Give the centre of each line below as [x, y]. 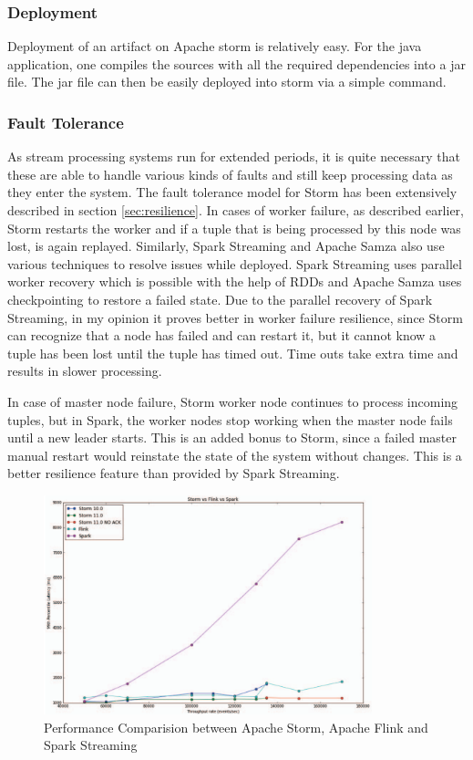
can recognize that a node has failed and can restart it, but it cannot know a [222, 335]
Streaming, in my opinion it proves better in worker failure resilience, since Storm [235, 317]
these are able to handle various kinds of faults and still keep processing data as [230, 174]
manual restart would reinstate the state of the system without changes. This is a [235, 455]
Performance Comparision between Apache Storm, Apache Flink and [236, 727]
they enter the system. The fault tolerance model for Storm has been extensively [232, 192]
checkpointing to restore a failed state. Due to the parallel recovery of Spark [220, 299]
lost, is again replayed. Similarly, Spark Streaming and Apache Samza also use [226, 246]
